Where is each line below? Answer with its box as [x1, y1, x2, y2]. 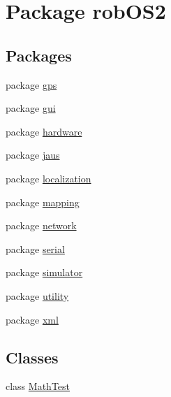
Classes [6, 346, 59, 368]
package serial [6, 241, 65, 256]
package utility [6, 288, 69, 303]
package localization [6, 171, 91, 185]
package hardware [6, 124, 82, 138]
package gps [6, 77, 57, 92]
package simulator [6, 265, 83, 280]
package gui [6, 101, 56, 115]
